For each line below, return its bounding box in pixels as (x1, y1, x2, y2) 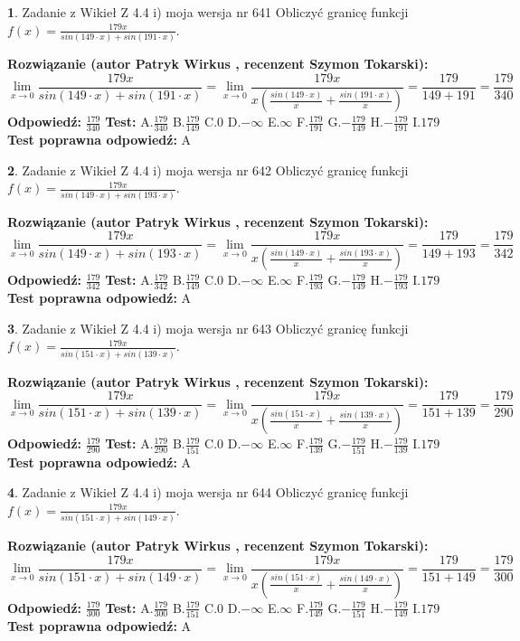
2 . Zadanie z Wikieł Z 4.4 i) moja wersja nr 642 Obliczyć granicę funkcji (7, 160, 409, 179)
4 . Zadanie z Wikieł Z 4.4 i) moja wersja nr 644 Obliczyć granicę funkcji (7, 483, 409, 502)
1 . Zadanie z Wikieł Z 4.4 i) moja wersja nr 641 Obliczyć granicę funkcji (7, 3, 409, 21)
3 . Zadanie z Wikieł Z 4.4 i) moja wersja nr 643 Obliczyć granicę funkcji (7, 318, 409, 337)
